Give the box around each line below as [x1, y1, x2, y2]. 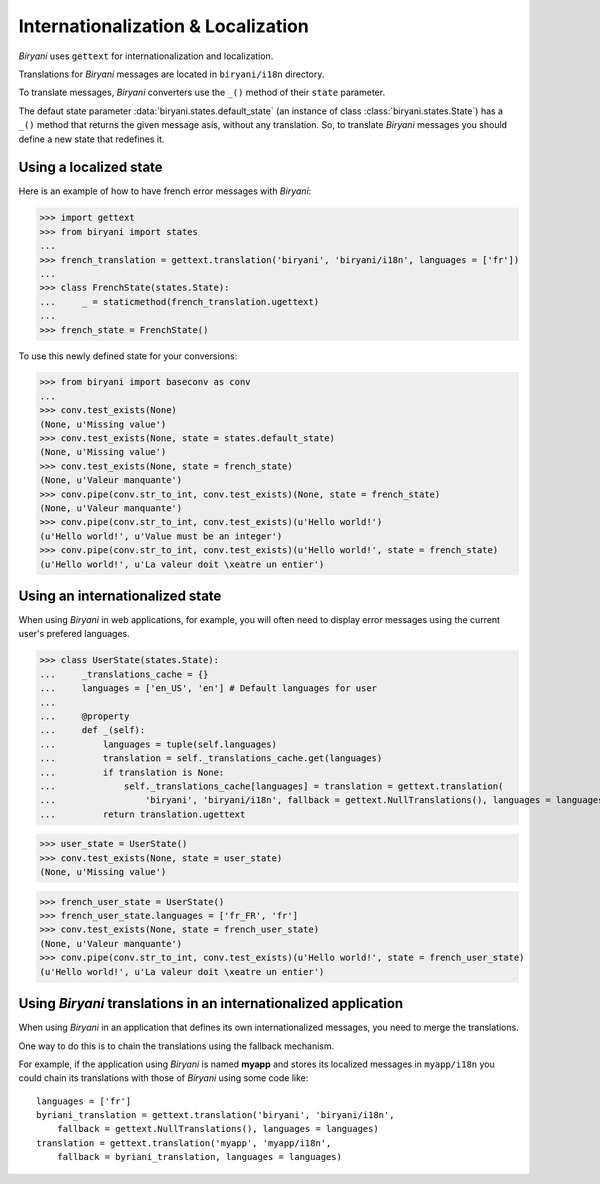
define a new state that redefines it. [18, 133, 165, 145]
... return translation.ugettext [39, 808, 246, 820]
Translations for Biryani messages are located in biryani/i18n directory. [18, 68, 325, 80]
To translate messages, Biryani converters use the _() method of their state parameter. [18, 86, 385, 99]
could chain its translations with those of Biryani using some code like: [18, 1072, 309, 1084]
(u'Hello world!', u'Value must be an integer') [39, 530, 283, 542]
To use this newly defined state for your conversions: [18, 350, 238, 362]
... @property [39, 711, 130, 722]
